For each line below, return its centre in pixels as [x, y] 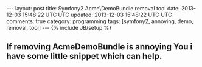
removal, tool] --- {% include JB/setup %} [59, 28]
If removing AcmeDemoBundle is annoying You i [99, 47]
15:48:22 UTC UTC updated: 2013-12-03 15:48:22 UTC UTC [97, 15]
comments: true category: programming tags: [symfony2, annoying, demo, [100, 21]
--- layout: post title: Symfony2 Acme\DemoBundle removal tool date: [93, 8]
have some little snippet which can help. [84, 56]
